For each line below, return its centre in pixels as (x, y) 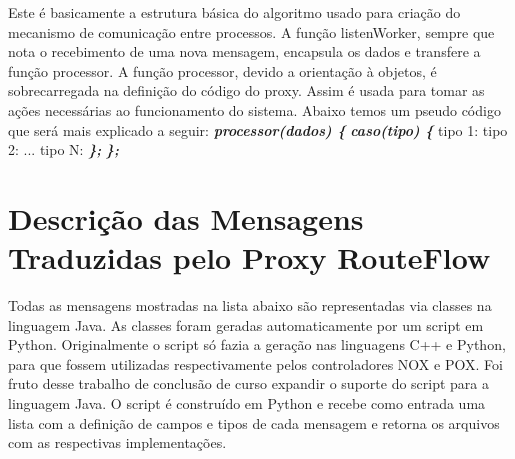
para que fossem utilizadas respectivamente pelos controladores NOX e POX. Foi (255, 363)
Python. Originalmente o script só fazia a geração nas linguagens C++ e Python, (257, 344)
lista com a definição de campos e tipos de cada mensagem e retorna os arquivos (254, 422)
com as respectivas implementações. (117, 442)
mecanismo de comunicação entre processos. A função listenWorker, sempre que (251, 31)
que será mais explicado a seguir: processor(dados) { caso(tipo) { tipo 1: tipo (258, 129)
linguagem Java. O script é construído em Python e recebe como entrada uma (247, 403)
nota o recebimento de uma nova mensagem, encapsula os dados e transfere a (244, 51)
